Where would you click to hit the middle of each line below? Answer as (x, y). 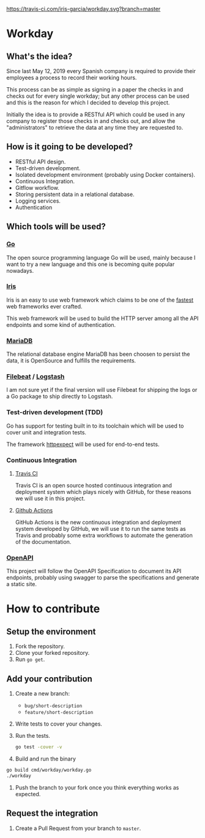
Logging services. (38, 201)
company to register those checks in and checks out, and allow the (91, 121)
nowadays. (20, 270)
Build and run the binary (46, 759)
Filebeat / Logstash (35, 377)
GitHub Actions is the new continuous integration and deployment (98, 522)
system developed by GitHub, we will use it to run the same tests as (100, 528)
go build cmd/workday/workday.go (49, 770)
